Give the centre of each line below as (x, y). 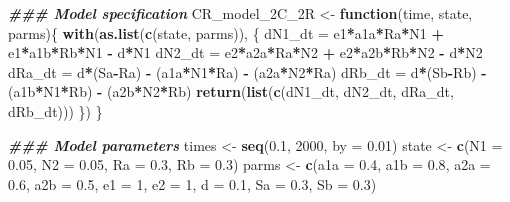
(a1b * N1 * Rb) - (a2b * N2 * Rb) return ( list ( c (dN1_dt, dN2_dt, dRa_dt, (231, 91)
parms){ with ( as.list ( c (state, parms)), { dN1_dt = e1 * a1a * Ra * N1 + (226, 32)
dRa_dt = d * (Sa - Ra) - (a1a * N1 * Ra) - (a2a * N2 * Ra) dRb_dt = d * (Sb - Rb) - (247, 71)
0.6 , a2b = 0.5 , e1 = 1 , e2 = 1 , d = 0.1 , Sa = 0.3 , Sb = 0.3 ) (192, 183)
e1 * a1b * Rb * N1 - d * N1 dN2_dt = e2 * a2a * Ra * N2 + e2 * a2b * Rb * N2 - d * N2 (245, 52)
